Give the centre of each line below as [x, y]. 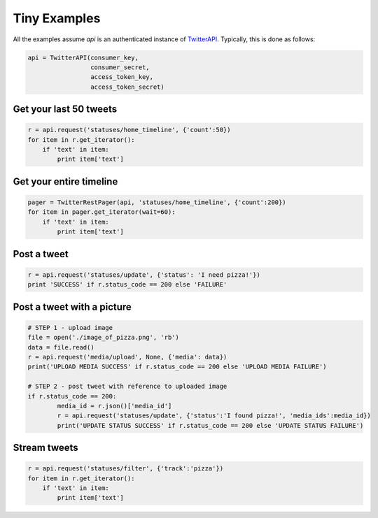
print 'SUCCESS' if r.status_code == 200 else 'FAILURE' [127, 285]
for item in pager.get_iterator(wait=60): [101, 212]
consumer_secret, [120, 67]
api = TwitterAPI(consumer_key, [83, 57]
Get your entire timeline [65, 181]
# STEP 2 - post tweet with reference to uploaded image [127, 387]
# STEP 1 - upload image [70, 328]
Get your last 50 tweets [65, 109]
